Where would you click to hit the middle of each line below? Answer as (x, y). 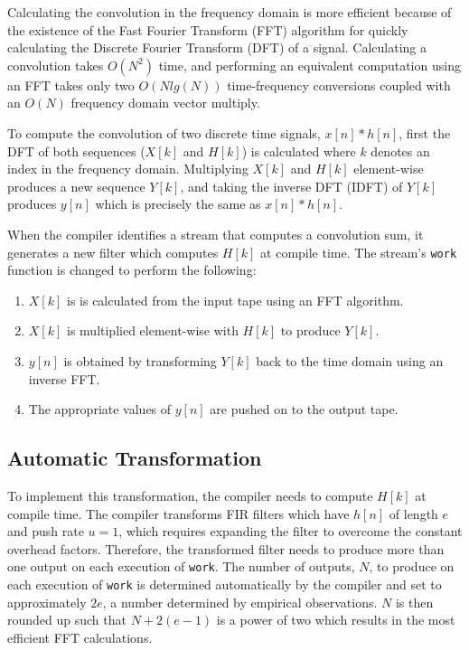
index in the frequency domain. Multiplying (128, 169)
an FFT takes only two (71, 85)
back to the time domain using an (350, 360)
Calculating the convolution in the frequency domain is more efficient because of (230, 12)
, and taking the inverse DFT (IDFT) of (291, 186)
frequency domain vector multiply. (165, 103)
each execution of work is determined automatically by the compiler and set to (225, 584)
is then (414, 602)
